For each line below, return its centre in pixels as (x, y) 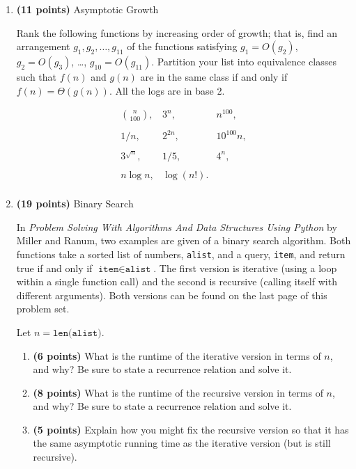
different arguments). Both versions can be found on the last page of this (172, 295)
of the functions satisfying (182, 46)
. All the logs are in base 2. (167, 90)
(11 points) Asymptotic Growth (87, 9)
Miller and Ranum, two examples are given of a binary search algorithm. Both (184, 240)
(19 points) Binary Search (75, 204)
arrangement (43, 46)
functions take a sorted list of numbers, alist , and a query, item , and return (181, 254)
